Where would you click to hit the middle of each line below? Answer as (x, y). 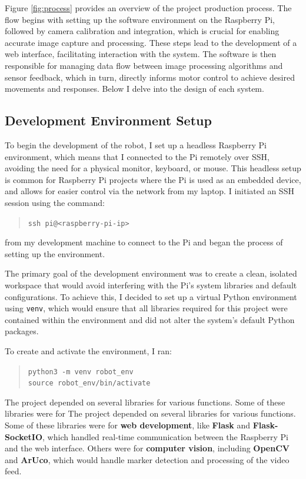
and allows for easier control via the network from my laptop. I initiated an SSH (149, 191)
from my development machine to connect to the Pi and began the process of (144, 242)
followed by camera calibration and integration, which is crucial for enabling (142, 31)
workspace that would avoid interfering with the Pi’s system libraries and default (151, 285)
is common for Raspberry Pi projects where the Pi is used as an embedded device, (153, 179)
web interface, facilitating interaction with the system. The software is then (141, 54)
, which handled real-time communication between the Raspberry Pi (165, 436)
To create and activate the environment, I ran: (88, 350)
